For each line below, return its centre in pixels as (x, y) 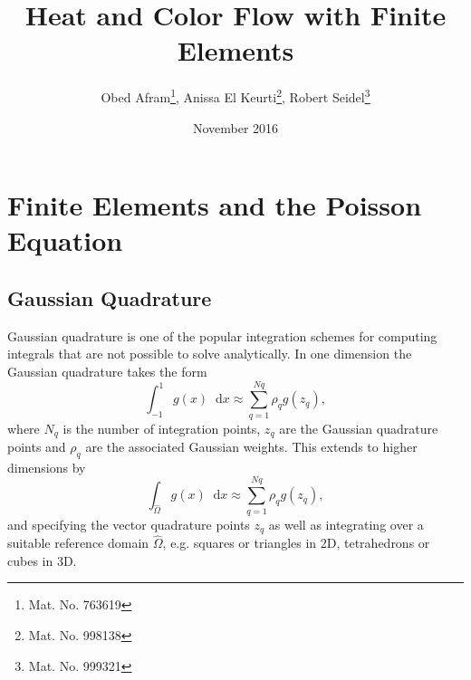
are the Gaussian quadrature (359, 428)
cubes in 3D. (42, 560)
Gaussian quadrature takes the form (107, 371)
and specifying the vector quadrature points (129, 524)
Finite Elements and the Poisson (215, 205)
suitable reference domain (78, 543)
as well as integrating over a (346, 524)
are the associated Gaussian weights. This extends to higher (251, 447)
